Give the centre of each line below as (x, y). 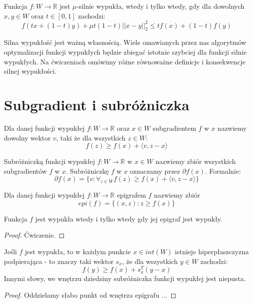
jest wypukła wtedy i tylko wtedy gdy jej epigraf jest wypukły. (129, 218)
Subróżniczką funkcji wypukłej (49, 161)
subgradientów (26, 171)
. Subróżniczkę (87, 171)
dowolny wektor (27, 137)
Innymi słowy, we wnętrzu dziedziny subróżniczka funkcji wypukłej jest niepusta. (125, 278)
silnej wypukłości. (30, 71)
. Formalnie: (223, 171)
